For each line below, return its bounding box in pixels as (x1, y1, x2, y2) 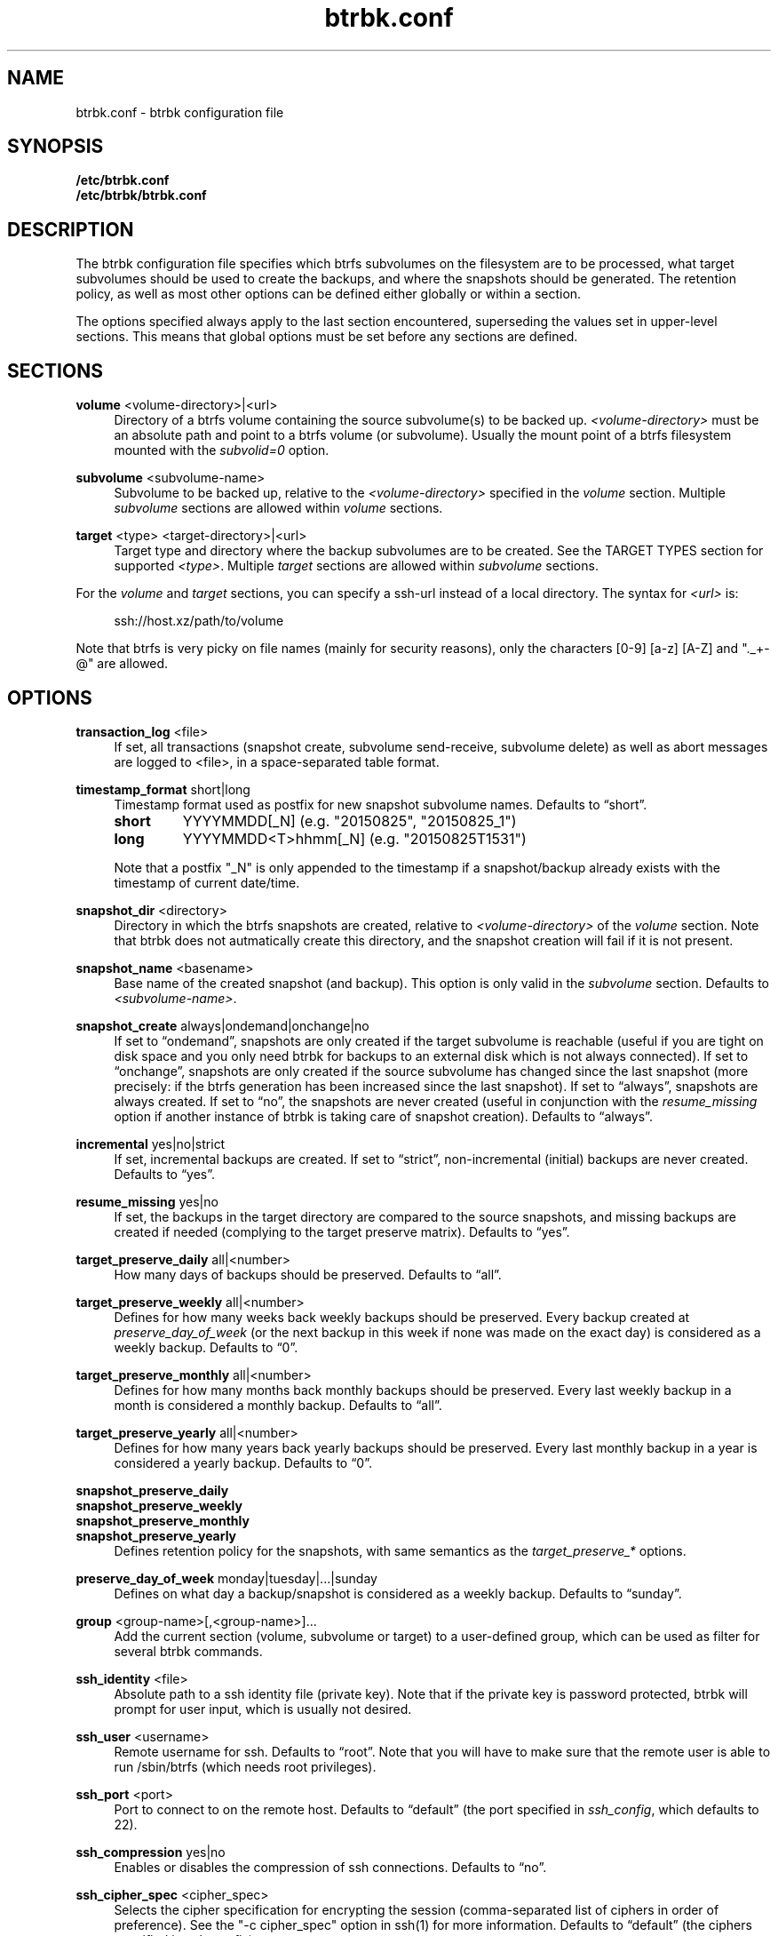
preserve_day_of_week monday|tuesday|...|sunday (75, 1570, 377, 1586)
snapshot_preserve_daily (75, 1482, 229, 1498)
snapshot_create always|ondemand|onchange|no (75, 1017, 369, 1033)
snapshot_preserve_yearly (75, 1527, 237, 1543)
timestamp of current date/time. (114, 874, 300, 890)
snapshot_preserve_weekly (75, 1497, 242, 1513)
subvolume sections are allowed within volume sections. (114, 500, 443, 516)
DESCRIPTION (7, 218, 134, 241)
